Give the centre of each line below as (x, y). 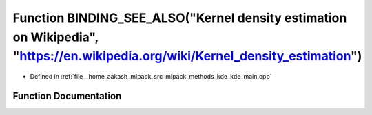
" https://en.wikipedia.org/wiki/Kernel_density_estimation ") (187, 56)
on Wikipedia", (56, 37)
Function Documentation (67, 96)
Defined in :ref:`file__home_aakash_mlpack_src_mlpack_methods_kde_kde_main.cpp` (151, 77)
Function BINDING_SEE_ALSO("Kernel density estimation (180, 18)
